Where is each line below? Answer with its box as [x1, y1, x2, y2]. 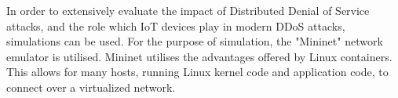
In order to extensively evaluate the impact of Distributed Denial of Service [6, 2, 370, 18]
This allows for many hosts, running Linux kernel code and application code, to [6, 64, 389, 80]
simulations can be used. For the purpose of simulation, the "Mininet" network [6, 33, 383, 49]
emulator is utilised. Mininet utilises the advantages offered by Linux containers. [6, 48, 393, 64]
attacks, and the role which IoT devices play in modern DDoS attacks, [6, 17, 345, 34]
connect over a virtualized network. [6, 78, 176, 95]
